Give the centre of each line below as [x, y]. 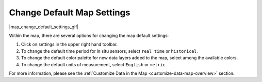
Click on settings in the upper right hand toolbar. [69, 44]
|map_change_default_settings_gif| [44, 27]
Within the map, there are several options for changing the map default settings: [89, 35]
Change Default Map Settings [70, 12]
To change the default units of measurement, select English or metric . [94, 64]
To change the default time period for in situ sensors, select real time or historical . [110, 51]
